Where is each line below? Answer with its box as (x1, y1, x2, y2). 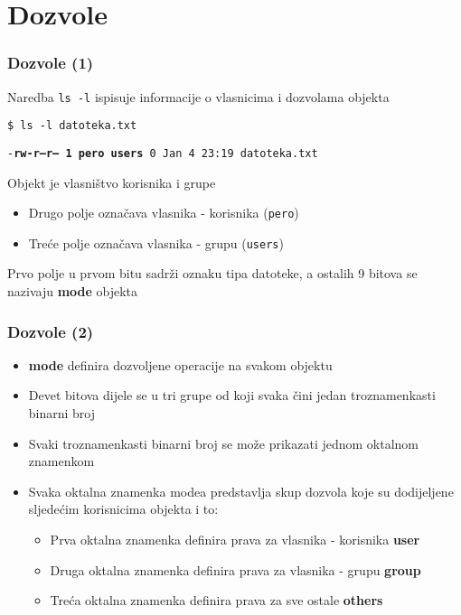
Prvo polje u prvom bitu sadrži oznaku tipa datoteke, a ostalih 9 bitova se (7, 264, 418, 283)
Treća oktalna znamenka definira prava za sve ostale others (50, 591, 383, 610)
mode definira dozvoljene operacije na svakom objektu (28, 355, 333, 374)
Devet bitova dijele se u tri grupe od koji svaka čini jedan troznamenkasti (28, 386, 436, 405)
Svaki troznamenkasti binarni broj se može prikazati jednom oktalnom (28, 433, 419, 452)
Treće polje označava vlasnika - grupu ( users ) (28, 233, 284, 252)
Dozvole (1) (7, 51, 94, 74)
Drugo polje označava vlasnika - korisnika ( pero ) (28, 203, 299, 222)
